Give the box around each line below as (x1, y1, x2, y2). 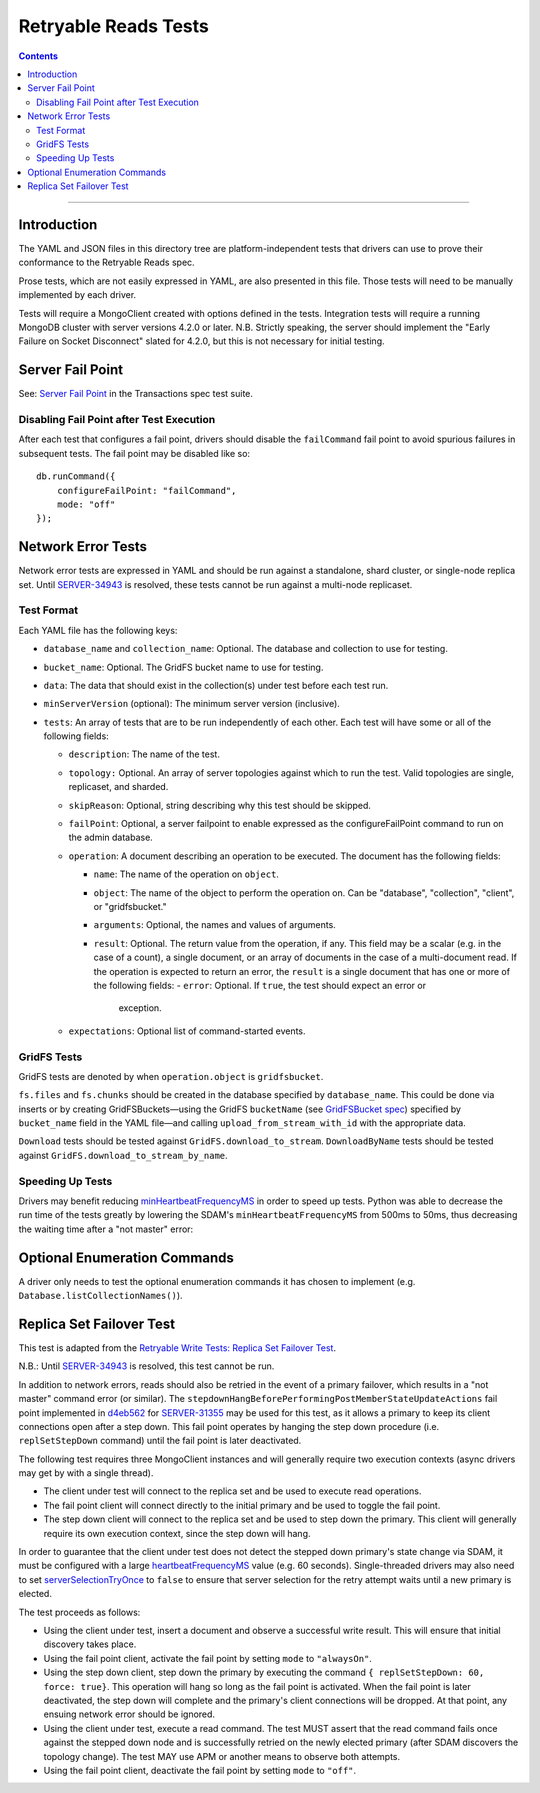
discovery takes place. (43, 1638, 137, 1650)
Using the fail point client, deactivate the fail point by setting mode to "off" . (43, 1764, 357, 1776)
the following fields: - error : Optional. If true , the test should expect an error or (93, 979, 427, 991)
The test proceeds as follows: (18, 1606, 141, 1618)
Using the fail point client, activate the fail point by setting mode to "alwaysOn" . (43, 1652, 372, 1664)
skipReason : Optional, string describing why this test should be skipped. (68, 799, 372, 811)
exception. (118, 1002, 162, 1014)
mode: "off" (56, 498, 116, 510)
